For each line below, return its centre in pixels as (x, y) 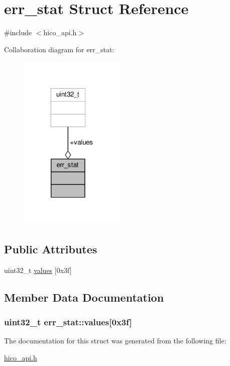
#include (18, 32)
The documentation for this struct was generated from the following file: (115, 341)
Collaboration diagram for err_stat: (59, 49)
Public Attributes (51, 249)
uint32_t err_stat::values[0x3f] (68, 322)
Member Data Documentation (84, 297)
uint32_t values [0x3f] (38, 270)
